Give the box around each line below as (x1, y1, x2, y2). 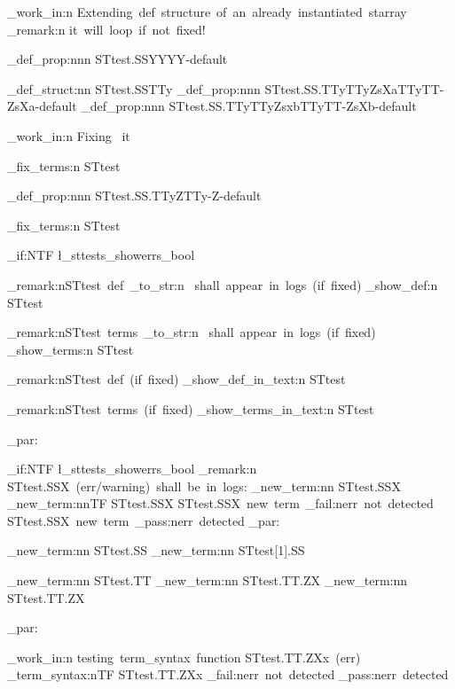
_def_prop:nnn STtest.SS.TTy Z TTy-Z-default (7, 186, 262, 205)
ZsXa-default (7, 97, 77, 115)
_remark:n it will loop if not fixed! (7, 20, 206, 38)
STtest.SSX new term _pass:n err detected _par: (7, 511, 280, 529)
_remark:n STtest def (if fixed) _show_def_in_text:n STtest (7, 370, 346, 388)
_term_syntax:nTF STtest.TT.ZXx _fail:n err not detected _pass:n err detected (7, 665, 449, 684)
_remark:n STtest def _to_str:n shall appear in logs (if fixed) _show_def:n (7, 275, 438, 294)
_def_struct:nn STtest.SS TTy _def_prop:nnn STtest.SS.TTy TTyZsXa (7, 79, 398, 98)
